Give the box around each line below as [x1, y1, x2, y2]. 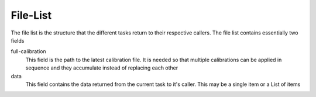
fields [11, 37, 25, 44]
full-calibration [11, 48, 46, 55]
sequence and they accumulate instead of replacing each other [25, 64, 178, 71]
